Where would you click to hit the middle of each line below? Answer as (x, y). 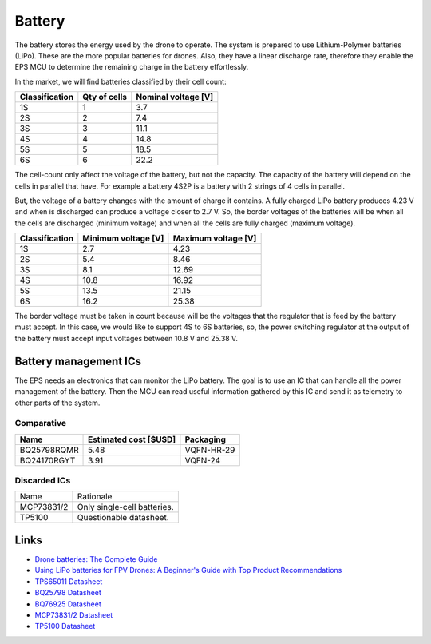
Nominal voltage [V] (175, 97)
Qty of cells (105, 97)
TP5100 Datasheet (65, 626)
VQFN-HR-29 (210, 450)
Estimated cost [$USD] (132, 439)
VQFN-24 (203, 460)
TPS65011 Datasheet (69, 581)
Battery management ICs (78, 361)
